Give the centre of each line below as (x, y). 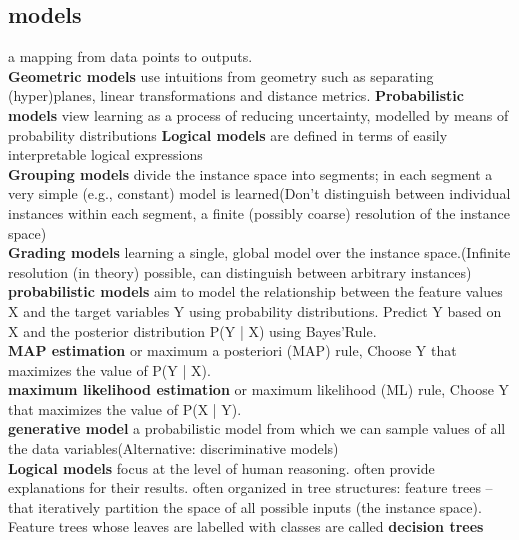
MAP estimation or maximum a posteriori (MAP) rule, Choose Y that (232, 350)
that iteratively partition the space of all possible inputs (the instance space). (245, 506)
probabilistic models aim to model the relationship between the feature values (255, 291)
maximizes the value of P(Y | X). (109, 369)
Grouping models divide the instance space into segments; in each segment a (250, 173)
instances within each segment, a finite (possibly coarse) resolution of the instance (259, 212)
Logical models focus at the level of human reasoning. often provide (221, 467)
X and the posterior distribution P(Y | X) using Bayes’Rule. (192, 330)
